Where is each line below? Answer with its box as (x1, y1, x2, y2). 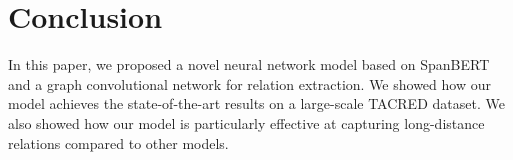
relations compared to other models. (8, 132, 229, 153)
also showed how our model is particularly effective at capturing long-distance (8, 112, 485, 133)
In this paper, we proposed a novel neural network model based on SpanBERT (8, 54, 490, 75)
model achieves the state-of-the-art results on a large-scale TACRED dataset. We (8, 93, 505, 114)
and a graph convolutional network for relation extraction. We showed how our (8, 73, 491, 94)
